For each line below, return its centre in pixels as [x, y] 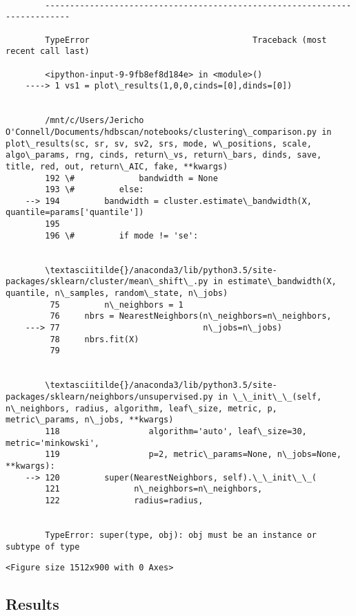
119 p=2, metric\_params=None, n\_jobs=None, [193, 455]
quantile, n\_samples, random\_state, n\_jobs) [117, 293]
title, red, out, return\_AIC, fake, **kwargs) [117, 166]
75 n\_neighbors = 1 [117, 305]
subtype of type [43, 547]
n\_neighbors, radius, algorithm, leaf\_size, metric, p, [141, 408]
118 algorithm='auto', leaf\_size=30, [176, 431]
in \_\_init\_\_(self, [270, 396]
